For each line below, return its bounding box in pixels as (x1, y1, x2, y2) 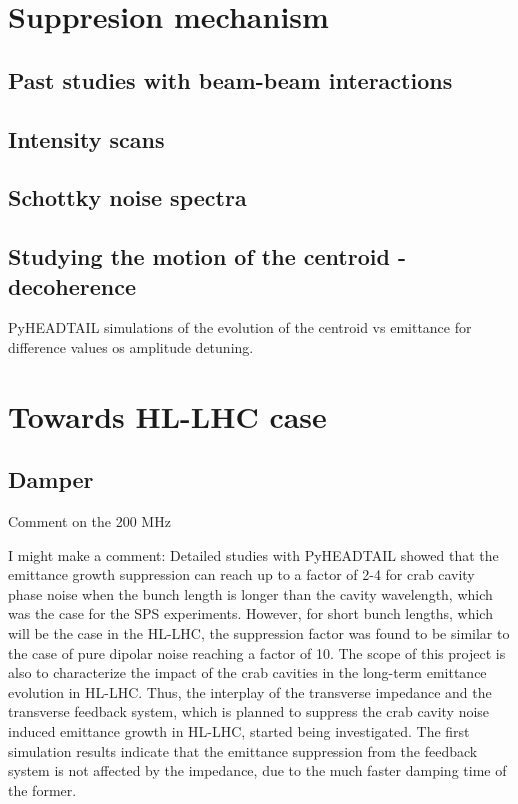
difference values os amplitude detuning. (8, 336, 254, 357)
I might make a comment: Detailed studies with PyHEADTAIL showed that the (8, 544, 499, 565)
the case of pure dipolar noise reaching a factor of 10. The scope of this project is (8, 642, 506, 663)
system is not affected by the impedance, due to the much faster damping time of (8, 760, 507, 781)
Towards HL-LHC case (8, 395, 327, 436)
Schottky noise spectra (8, 182, 247, 213)
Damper (8, 464, 94, 495)
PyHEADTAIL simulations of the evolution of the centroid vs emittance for (8, 317, 472, 338)
